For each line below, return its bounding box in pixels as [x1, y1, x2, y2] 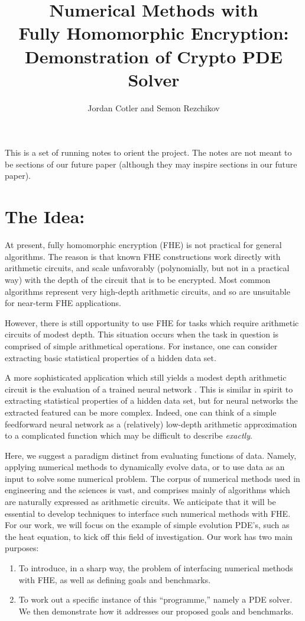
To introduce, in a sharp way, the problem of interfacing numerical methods [18, 562, 293, 574]
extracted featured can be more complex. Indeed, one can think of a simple [5, 406, 277, 418]
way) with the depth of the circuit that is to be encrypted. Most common [5, 273, 271, 285]
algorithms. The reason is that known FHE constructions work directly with [5, 250, 281, 262]
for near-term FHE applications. [5, 297, 121, 309]
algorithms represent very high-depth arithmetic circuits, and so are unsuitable [5, 285, 290, 297]
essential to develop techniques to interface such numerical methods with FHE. [5, 507, 291, 519]
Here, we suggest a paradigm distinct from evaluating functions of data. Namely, [5, 449, 297, 461]
